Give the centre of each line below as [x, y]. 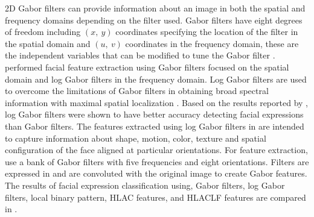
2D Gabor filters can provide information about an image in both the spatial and [155, 8]
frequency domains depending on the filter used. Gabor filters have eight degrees [154, 20]
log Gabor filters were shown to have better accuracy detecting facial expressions [154, 114]
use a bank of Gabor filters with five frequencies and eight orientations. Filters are [157, 161]
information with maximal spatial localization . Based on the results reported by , [156, 102]
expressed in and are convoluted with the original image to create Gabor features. [156, 173]
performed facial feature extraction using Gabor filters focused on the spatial [147, 67]
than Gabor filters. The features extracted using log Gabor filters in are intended [155, 126]
